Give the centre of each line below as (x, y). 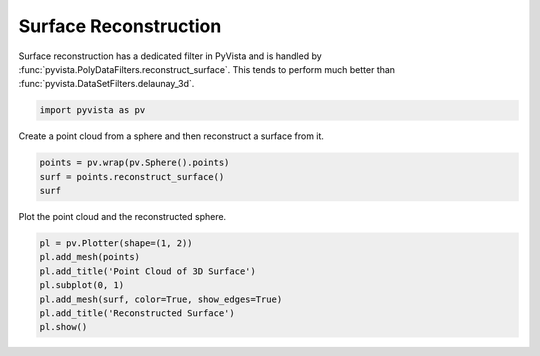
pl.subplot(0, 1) (82, 285)
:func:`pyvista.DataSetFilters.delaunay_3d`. (106, 84)
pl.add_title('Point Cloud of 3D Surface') (148, 271)
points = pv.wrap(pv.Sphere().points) (134, 163)
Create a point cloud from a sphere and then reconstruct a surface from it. (171, 136)
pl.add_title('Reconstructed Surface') (137, 313)
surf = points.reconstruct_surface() (132, 176)
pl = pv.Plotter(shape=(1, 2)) (116, 243)
